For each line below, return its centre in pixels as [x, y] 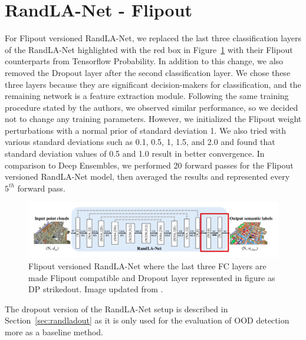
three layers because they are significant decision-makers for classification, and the [153, 84]
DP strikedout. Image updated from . [96, 289]
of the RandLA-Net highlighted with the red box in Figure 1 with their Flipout [149, 49]
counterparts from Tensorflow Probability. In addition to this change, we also [144, 61]
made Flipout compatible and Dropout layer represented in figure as [152, 277]
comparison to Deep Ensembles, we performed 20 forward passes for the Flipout [149, 165]
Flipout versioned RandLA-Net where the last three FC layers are [147, 266]
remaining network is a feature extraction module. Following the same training [147, 96]
